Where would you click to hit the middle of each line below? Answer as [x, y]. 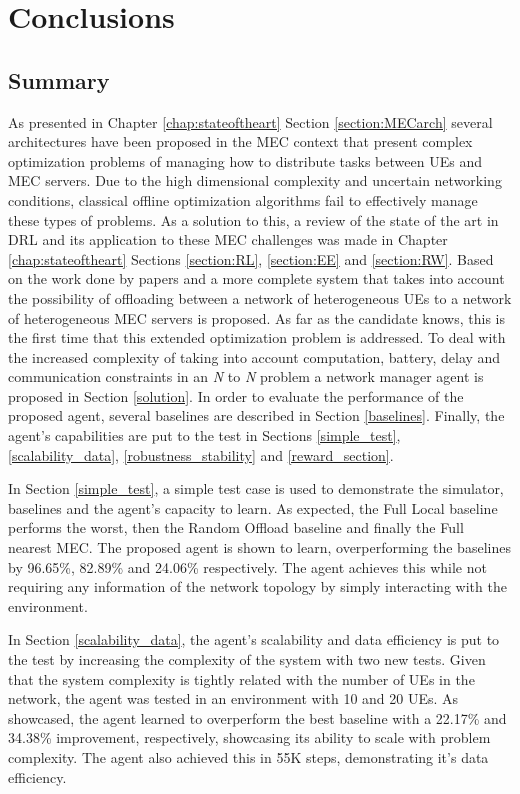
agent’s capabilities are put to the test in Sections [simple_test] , [204, 435]
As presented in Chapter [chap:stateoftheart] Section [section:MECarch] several [250, 121]
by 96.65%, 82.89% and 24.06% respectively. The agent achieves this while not [247, 566]
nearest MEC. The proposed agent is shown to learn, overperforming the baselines [259, 547]
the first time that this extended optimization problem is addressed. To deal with [257, 337]
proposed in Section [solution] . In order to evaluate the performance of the [236, 395]
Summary [59, 79]
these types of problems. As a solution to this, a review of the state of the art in [253, 219]
